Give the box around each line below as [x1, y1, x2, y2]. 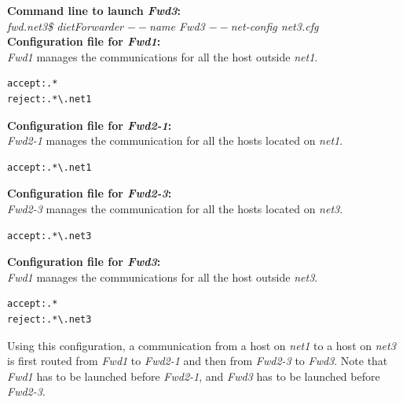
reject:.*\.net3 [7, 313, 92, 325]
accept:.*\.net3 [7, 230, 92, 242]
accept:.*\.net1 [7, 161, 92, 173]
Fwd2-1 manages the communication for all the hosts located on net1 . [7, 132, 343, 149]
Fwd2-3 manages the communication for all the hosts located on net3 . [7, 200, 343, 216]
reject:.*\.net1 [7, 93, 92, 105]
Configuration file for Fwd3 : [7, 253, 161, 270]
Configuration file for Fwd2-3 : [7, 185, 172, 201]
